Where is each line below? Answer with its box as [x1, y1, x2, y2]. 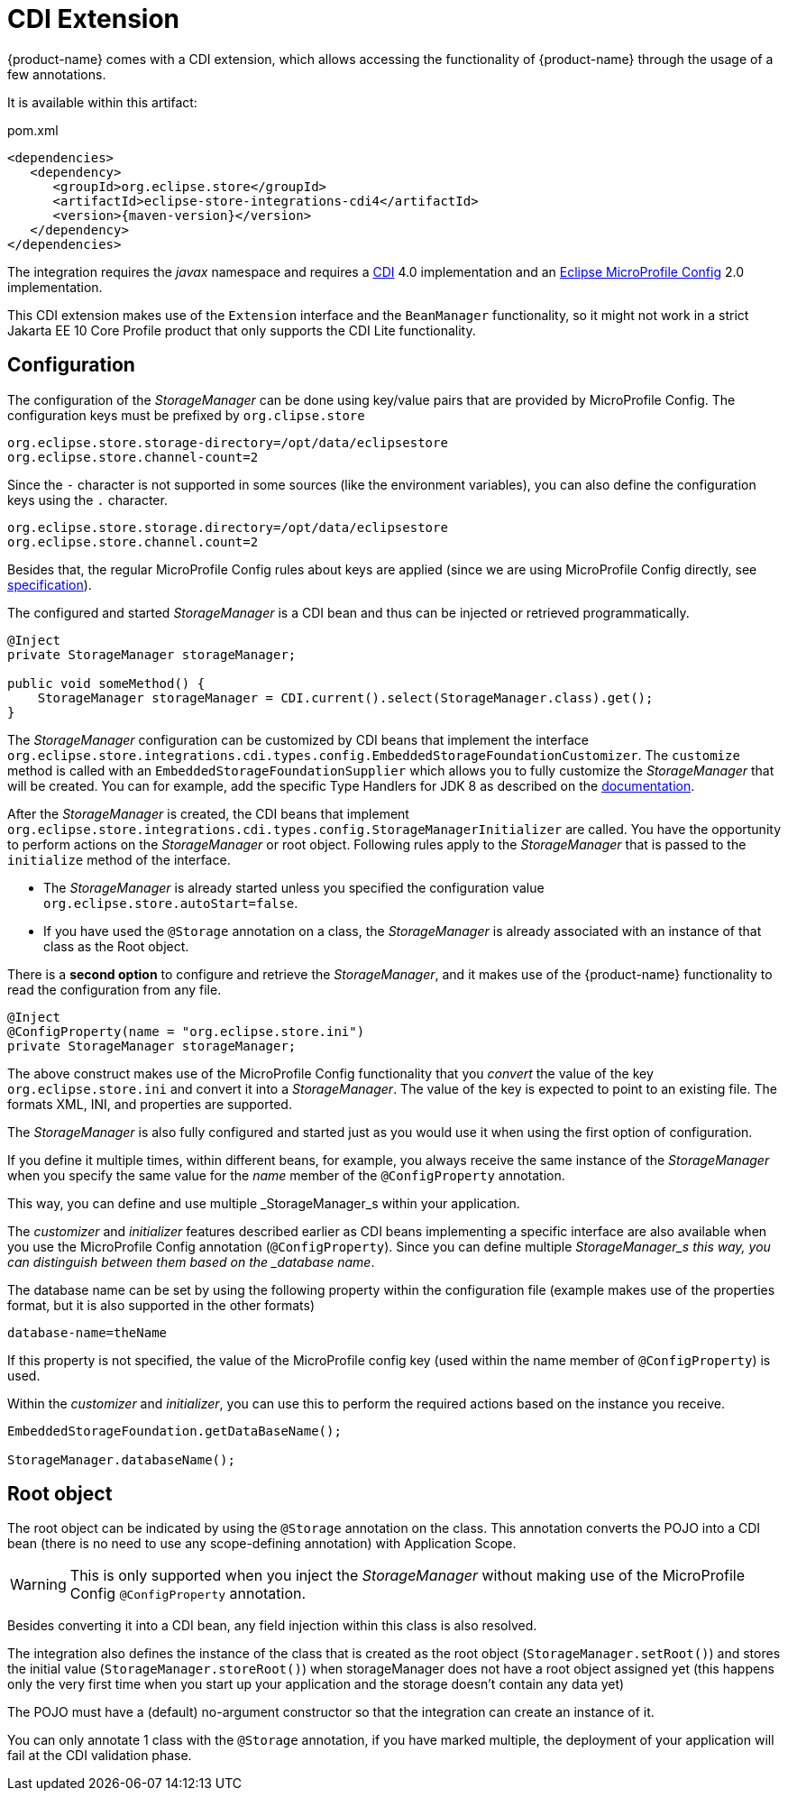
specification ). [7, 576, 92, 592]
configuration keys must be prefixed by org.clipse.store [7, 407, 365, 423]
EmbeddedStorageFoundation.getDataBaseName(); [7, 1423, 342, 1438]
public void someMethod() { [7, 675, 206, 691]
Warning [10, 1575, 67, 1594]
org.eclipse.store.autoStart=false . [43, 894, 298, 911]
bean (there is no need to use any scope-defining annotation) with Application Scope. [7, 1536, 517, 1552]
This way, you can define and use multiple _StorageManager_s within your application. [7, 1195, 520, 1211]
